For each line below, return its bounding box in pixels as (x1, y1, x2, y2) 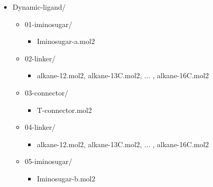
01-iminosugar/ (25, 18, 73, 29)
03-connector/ (25, 87, 68, 98)
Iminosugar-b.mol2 (37, 173, 96, 183)
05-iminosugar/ (25, 156, 73, 167)
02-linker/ (25, 53, 56, 63)
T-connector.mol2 (37, 104, 92, 115)
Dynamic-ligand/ (12, 2, 66, 12)
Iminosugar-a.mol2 (37, 36, 95, 46)
